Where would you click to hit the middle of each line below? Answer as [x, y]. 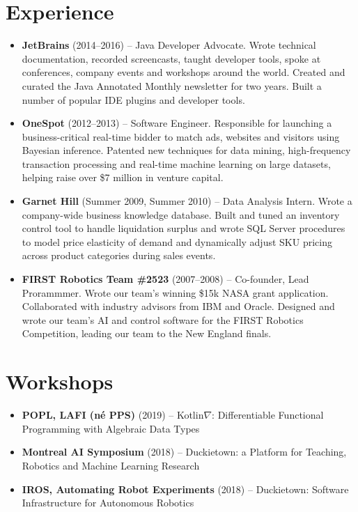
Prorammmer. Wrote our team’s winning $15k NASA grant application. [175, 292]
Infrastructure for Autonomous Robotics [108, 503]
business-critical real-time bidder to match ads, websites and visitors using [181, 136]
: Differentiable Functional [268, 415]
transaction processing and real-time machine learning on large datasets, [176, 163]
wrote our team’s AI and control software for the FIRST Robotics [163, 319]
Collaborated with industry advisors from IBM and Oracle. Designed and [178, 306]
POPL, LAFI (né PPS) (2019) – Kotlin [113, 415]
